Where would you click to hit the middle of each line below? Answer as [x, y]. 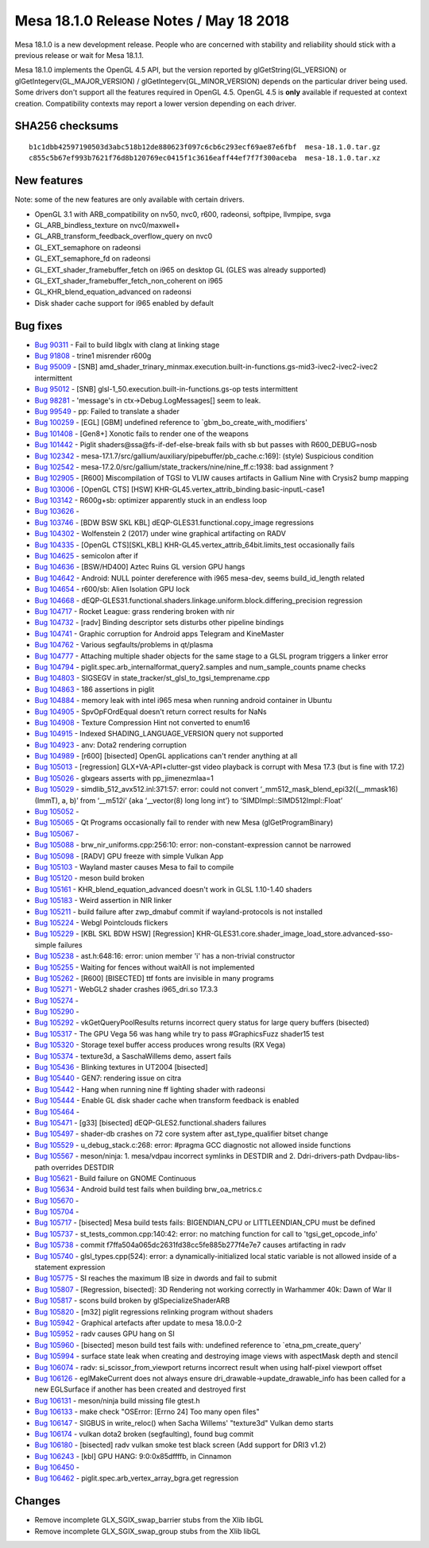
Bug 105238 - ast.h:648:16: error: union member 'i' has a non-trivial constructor [165, 956]
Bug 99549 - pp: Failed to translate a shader [107, 411]
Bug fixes [39, 326]
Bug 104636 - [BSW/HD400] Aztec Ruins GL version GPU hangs [140, 567]
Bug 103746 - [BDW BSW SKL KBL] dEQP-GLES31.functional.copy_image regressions [174, 522]
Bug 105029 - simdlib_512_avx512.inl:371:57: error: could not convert [147, 789]
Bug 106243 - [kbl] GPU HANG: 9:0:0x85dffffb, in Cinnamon [133, 1456]
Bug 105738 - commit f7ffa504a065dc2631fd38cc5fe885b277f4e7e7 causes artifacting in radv [190, 1245]
